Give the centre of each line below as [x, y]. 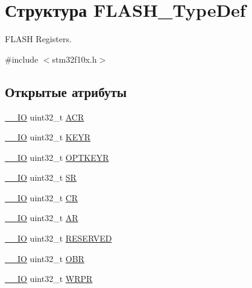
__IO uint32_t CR [42, 197]
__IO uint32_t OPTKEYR [57, 157]
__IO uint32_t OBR [45, 258]
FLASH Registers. [38, 39]
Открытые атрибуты [66, 91]
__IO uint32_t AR [42, 218]
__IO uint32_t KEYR [48, 137]
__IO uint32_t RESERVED [58, 238]
